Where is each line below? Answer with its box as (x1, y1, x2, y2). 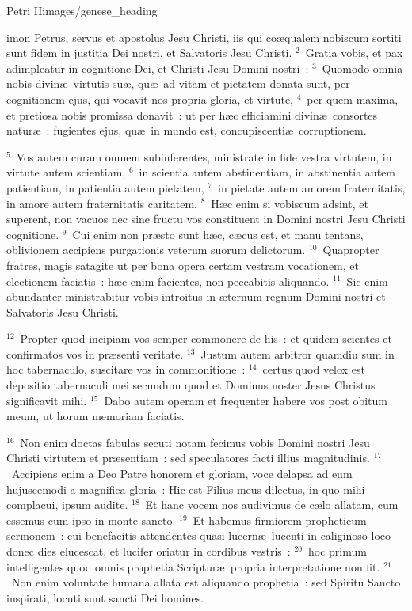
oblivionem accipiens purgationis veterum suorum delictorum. (6, 241, 306, 258)
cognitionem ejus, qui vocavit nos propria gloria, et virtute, (6, 90, 294, 107)
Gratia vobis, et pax (305, 44, 403, 61)
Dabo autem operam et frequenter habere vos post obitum (104, 392, 387, 408)
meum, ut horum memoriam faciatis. (6, 408, 185, 424)
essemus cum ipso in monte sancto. (6, 511, 176, 528)
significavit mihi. (6, 392, 87, 408)
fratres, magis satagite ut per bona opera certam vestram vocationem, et (6, 256, 360, 273)
